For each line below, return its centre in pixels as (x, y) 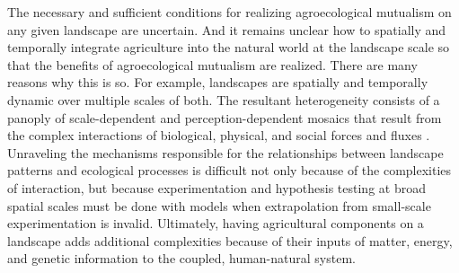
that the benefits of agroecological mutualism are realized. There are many (212, 64)
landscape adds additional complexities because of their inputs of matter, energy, (230, 240)
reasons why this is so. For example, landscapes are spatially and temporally (218, 82)
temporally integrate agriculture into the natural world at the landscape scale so (229, 47)
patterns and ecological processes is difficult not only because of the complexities (229, 170)
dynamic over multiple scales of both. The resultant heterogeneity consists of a (224, 99)
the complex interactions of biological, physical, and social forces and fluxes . (219, 135)
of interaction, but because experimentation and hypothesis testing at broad (216, 187)
